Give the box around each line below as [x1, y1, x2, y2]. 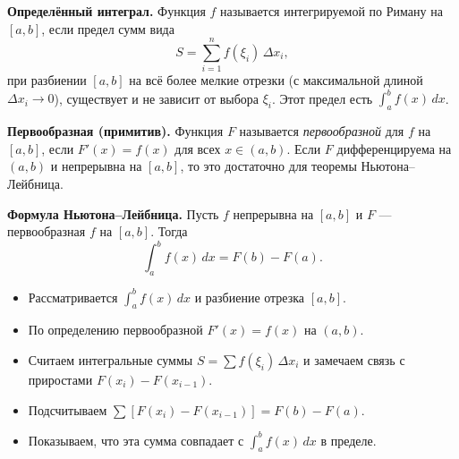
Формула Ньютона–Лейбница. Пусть [7, 204, 219, 223]
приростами [28, 370, 93, 388]
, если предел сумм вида [41, 19, 174, 38]
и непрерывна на [50, 157, 142, 175]
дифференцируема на [336, 139, 452, 157]
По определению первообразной [28, 320, 203, 339]
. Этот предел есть [272, 89, 373, 107]
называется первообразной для [239, 122, 404, 140]
